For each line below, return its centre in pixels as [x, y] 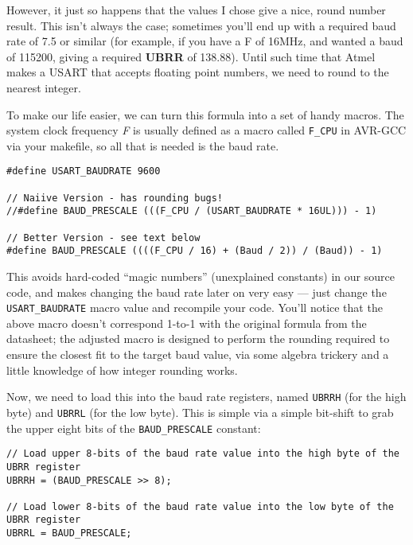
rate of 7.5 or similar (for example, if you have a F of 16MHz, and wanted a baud [205, 41]
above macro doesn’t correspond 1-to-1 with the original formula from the [187, 323]
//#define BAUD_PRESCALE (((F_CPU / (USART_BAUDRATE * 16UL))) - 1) [192, 211]
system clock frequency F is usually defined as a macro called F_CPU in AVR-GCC [206, 130]
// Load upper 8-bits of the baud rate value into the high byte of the [203, 454]
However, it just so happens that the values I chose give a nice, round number [196, 10]
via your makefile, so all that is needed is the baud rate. [143, 145]
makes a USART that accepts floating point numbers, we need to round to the [198, 72]
